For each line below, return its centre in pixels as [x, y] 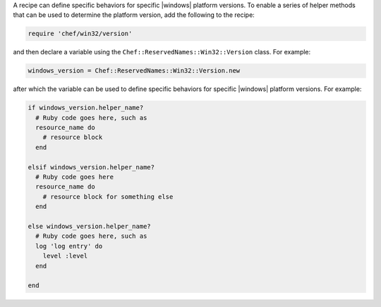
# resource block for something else [108, 197]
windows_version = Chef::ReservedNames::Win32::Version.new [134, 71]
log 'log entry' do [69, 246]
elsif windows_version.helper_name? [91, 167]
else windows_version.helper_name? [89, 226]
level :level [65, 256]
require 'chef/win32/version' [80, 34]
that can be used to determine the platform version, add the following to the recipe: [134, 15]
